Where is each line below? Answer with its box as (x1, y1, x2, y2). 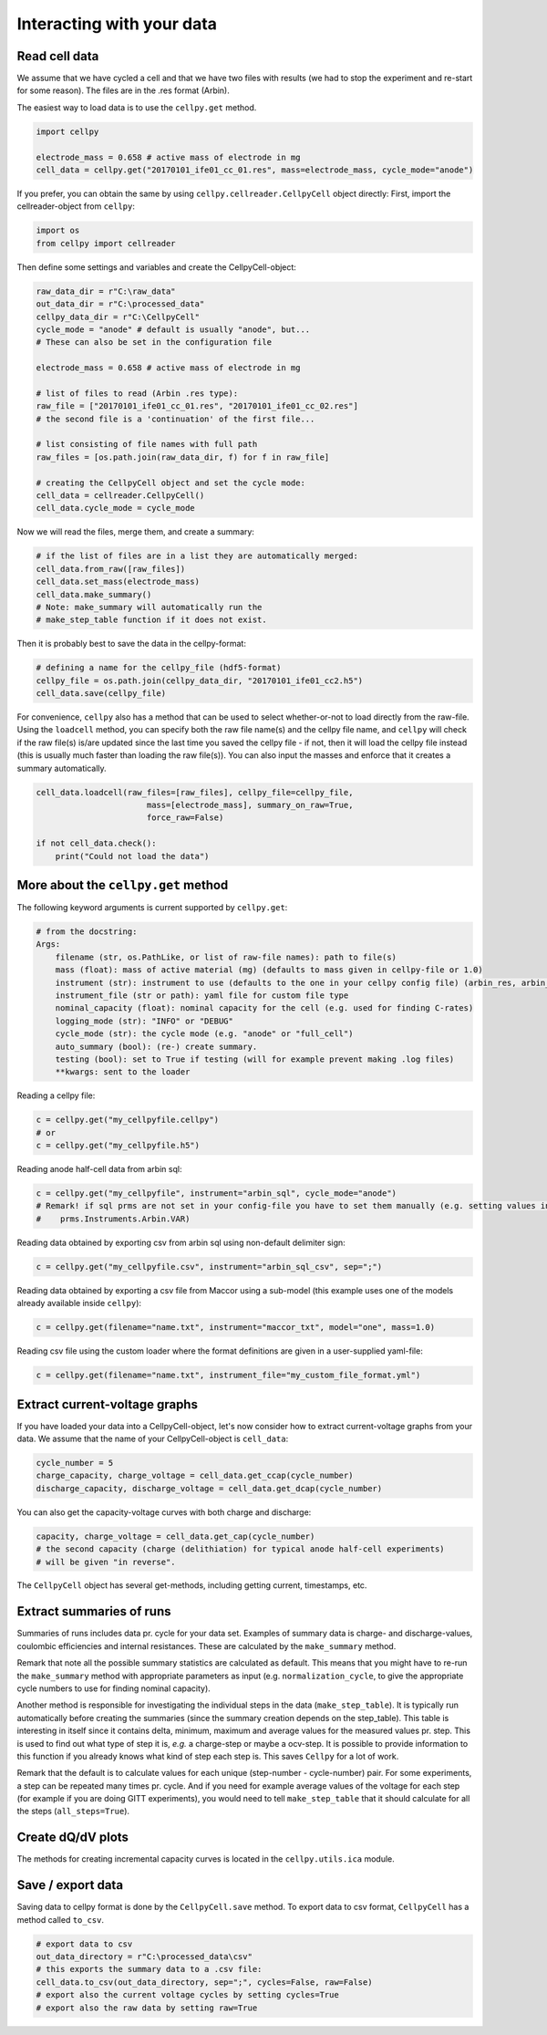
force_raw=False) (146, 813, 224, 823)
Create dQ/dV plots (16, 1830, 129, 1845)
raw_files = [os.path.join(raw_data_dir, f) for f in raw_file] (36, 452, 330, 462)
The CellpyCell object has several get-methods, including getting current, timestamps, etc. (16, 1580, 367, 1591)
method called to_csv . (16, 1914, 105, 1925)
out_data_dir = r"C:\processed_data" (36, 299, 205, 309)
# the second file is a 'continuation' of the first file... (36, 413, 315, 424)
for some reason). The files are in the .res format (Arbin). (16, 85, 230, 96)
